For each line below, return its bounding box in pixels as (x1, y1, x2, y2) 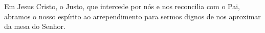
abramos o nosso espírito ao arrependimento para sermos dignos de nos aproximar (4, 11, 261, 21)
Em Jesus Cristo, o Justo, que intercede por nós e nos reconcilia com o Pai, (4, 1, 240, 11)
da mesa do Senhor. (4, 21, 65, 31)
